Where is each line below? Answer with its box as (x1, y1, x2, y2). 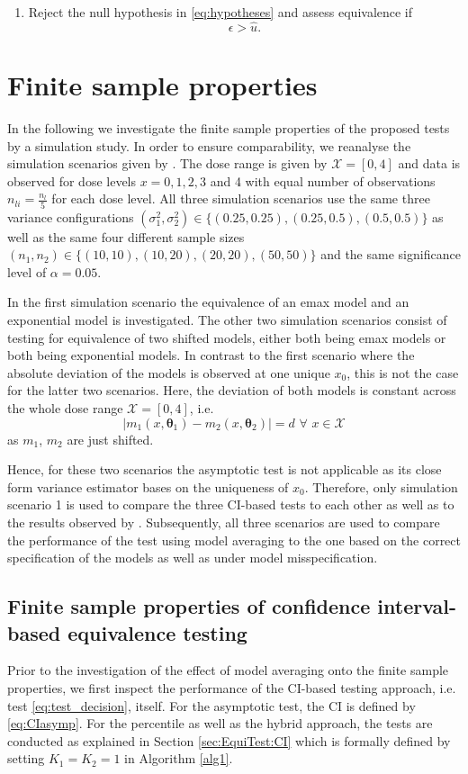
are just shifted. (67, 429, 154, 448)
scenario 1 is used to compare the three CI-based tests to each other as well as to (7, 495, 454, 514)
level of (7, 262, 47, 281)
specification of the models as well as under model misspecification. (7, 548, 378, 567)
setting (7, 749, 45, 768)
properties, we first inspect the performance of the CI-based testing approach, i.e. (7, 678, 456, 697)
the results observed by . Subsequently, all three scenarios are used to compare (7, 512, 440, 531)
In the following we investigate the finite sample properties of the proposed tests (7, 118, 450, 137)
